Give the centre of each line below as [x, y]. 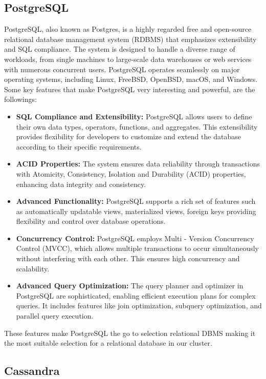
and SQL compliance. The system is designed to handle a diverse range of [120, 49]
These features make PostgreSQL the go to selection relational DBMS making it [130, 333]
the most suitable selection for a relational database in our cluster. [108, 343]
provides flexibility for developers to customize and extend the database [128, 136]
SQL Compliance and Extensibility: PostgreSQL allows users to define [134, 116]
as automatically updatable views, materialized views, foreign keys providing [136, 211]
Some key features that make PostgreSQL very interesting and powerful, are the [130, 89]
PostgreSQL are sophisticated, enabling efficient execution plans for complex [136, 295]
